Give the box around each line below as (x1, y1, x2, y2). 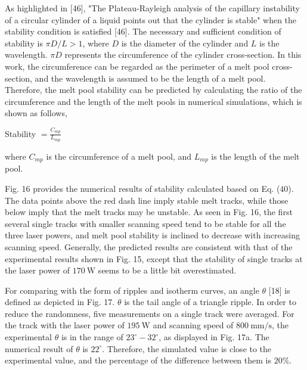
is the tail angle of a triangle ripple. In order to (124, 296, 296, 308)
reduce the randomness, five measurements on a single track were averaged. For (5, 307, 294, 319)
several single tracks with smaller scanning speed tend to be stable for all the (5, 217, 286, 229)
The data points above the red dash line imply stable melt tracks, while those (5, 194, 289, 206)
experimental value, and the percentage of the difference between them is (5, 354, 271, 366)
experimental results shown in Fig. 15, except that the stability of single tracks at (5, 252, 303, 265)
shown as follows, (5, 107, 67, 119)
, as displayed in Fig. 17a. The (159, 331, 269, 343)
